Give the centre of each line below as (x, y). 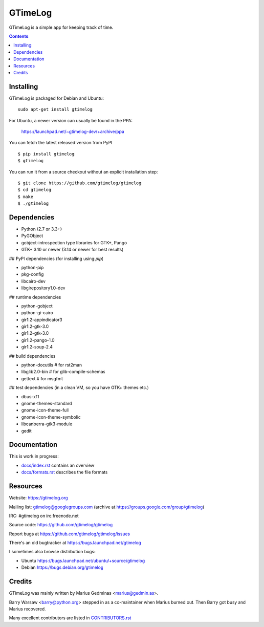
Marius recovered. (27, 609)
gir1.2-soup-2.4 (37, 347)
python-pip (33, 267)
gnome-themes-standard (47, 403)
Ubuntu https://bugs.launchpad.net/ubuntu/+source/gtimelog (83, 561)
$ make (26, 196)
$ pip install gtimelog (46, 154)
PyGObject (32, 236)
